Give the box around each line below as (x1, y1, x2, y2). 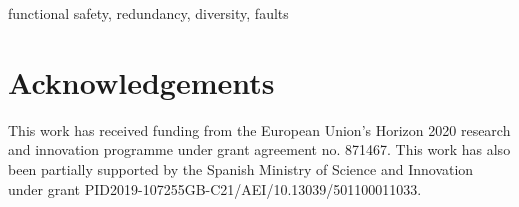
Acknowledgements (8, 61, 275, 102)
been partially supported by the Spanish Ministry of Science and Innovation (8, 158, 474, 179)
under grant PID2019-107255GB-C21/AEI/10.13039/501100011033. (8, 178, 422, 199)
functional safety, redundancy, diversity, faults (8, 3, 289, 23)
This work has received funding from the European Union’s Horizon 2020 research (8, 119, 511, 140)
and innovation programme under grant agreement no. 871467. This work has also (8, 139, 511, 160)
